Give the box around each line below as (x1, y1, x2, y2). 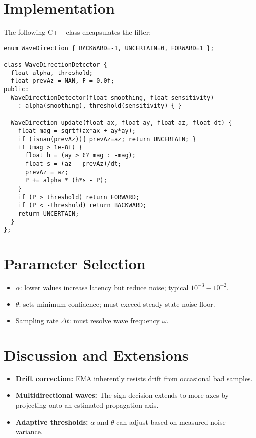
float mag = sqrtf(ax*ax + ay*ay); (18, 127, 136, 135)
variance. (15, 426, 43, 437)
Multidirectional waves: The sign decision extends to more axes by (15, 390, 229, 400)
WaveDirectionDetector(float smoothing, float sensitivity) (11, 94, 214, 101)
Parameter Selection (4, 253, 146, 273)
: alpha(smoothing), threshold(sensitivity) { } (18, 102, 182, 110)
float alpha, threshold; (11, 69, 93, 76)
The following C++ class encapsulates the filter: (4, 27, 151, 37)
